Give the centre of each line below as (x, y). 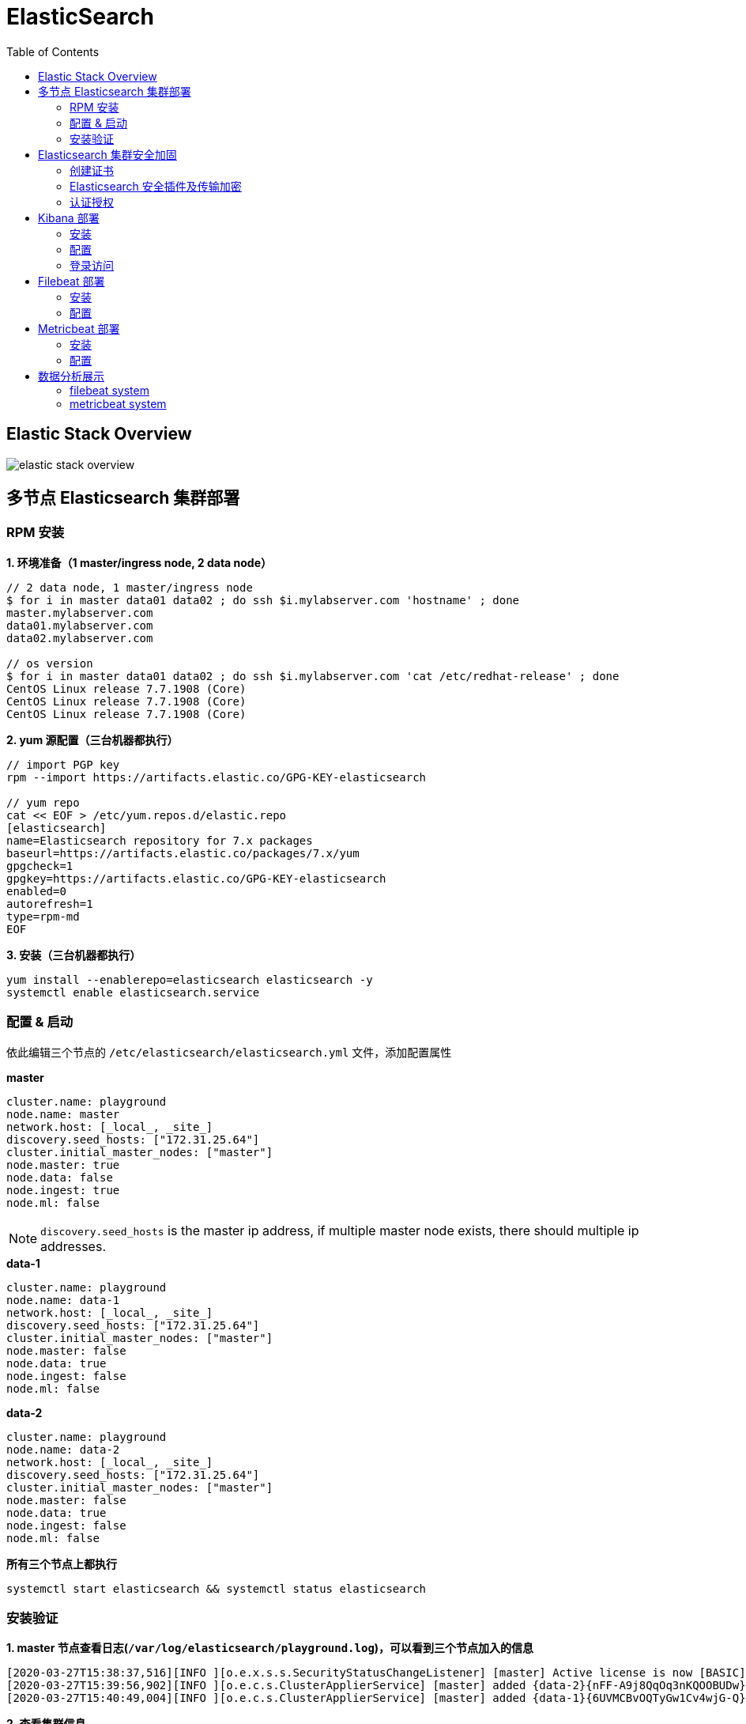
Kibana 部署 (69, 217)
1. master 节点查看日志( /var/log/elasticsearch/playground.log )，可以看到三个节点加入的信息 (270, 1648)
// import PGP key (63, 764)
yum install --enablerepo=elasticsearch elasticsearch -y (190, 979)
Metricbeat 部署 (79, 328)
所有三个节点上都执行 (62, 1563)
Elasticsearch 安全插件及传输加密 (156, 186)
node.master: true (63, 1164)
